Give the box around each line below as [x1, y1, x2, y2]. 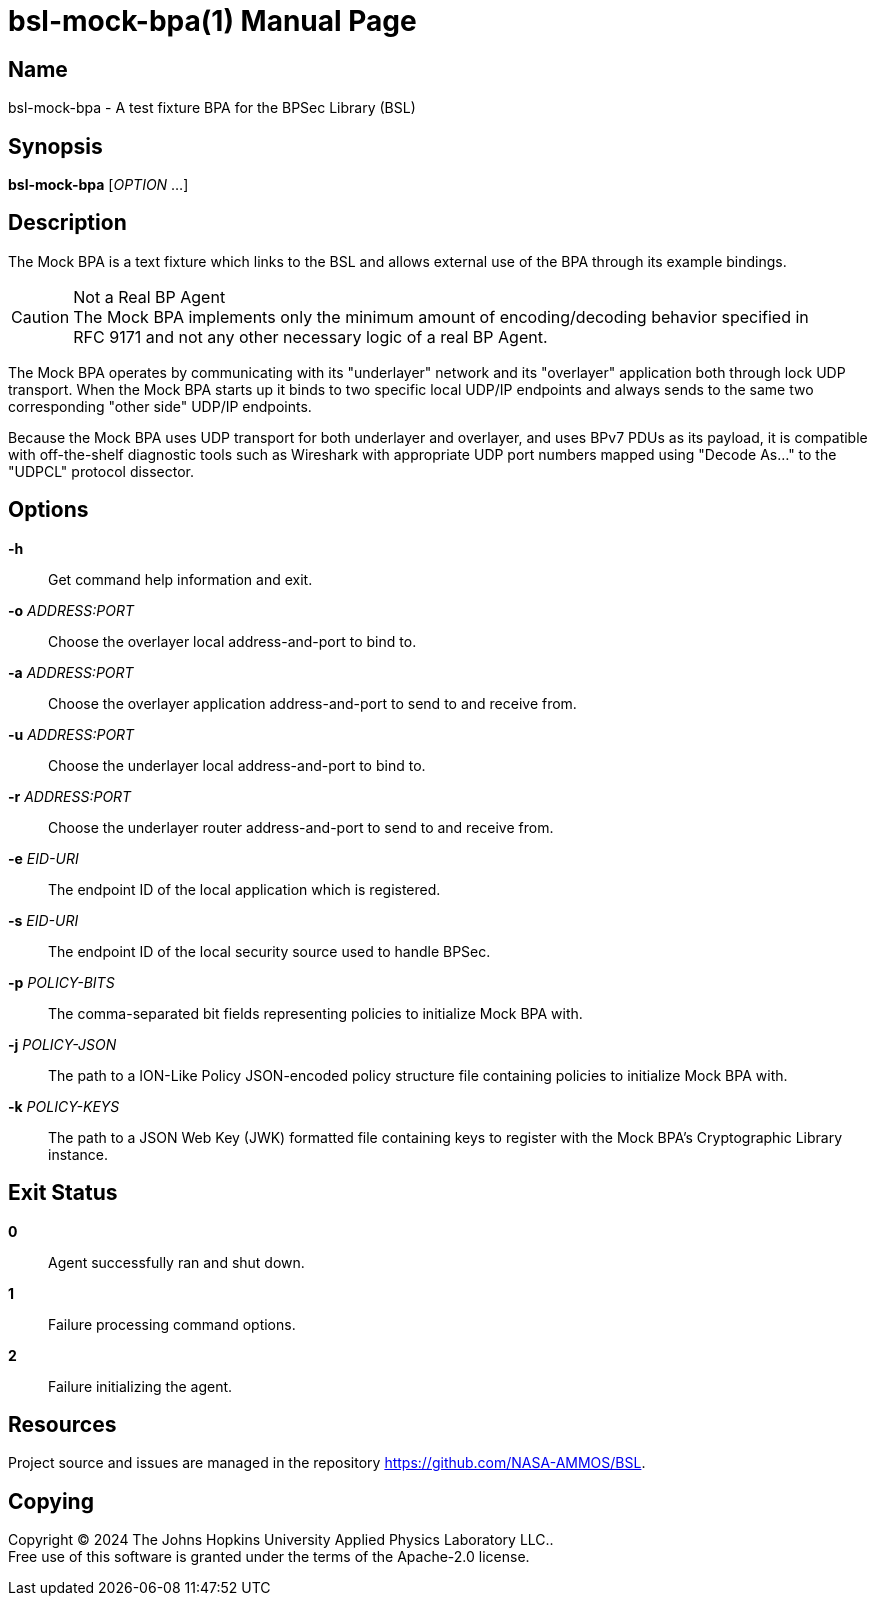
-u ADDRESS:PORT [8, 725, 135, 743]
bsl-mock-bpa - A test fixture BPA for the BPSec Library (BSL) [8, 99, 416, 117]
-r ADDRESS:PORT [8, 787, 132, 805]
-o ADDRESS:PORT [8, 601, 135, 619]
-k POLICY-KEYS [8, 1097, 120, 1115]
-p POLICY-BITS [8, 973, 115, 991]
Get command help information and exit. [48, 570, 313, 588]
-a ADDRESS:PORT [8, 663, 134, 681]
